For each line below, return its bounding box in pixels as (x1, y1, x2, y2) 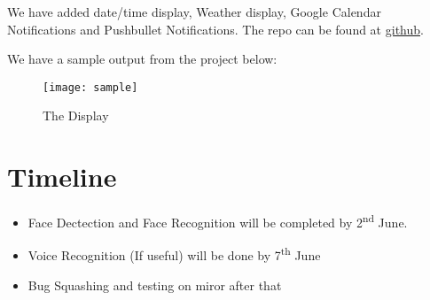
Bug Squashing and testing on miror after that (27, 275, 282, 294)
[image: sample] (43, 81, 138, 94)
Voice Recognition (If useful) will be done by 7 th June (27, 243, 321, 265)
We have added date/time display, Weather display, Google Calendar (7, 3, 381, 20)
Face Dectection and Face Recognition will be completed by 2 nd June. (27, 211, 408, 231)
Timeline (7, 158, 117, 195)
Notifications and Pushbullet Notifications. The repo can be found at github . (7, 19, 424, 38)
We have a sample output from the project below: (7, 50, 278, 68)
